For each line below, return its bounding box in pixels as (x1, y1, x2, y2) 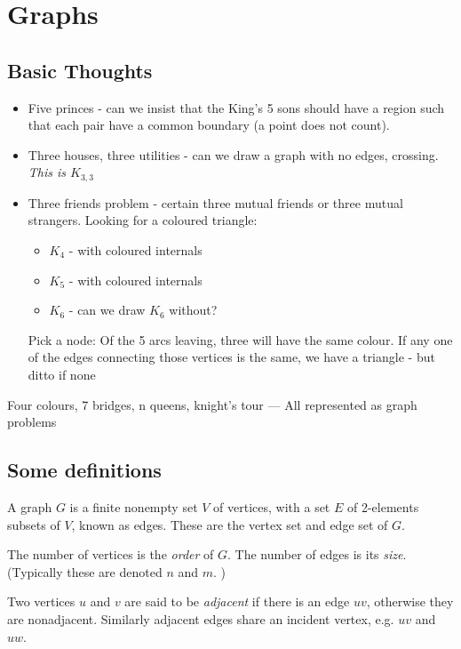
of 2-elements (346, 497, 419, 516)
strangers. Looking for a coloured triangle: (28, 211, 258, 229)
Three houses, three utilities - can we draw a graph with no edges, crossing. (28, 145, 439, 164)
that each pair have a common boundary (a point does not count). (28, 116, 390, 134)
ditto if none (28, 365, 96, 383)
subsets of (7, 515, 60, 533)
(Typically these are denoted (7, 562, 163, 581)
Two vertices (7, 592, 76, 611)
